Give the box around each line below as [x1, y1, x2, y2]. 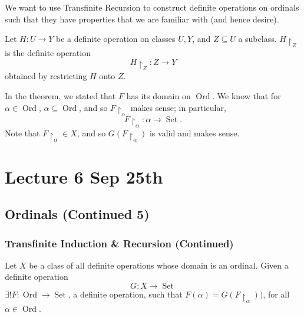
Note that [5, 127, 40, 139]
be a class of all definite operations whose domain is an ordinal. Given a [29, 259, 289, 271]
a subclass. [238, 32, 277, 45]
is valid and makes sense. [149, 127, 240, 139]
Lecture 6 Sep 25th [5, 164, 163, 188]
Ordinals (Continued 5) [5, 205, 150, 223]
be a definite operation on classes [56, 32, 176, 45]
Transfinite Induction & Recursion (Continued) [5, 236, 234, 250]
